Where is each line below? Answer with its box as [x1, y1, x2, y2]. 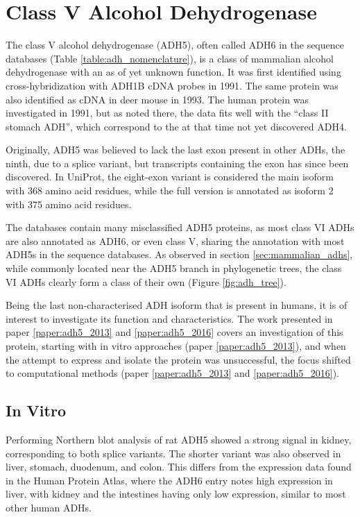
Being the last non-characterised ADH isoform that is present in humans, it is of [6, 298, 348, 312]
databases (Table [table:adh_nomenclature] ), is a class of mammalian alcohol [6, 51, 334, 65]
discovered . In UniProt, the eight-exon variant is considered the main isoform [6, 169, 334, 184]
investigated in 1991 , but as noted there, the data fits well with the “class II [6, 105, 329, 120]
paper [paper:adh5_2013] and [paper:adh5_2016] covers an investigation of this [6, 325, 343, 339]
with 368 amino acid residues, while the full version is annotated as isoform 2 [6, 183, 334, 198]
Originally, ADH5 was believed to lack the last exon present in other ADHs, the [6, 142, 345, 157]
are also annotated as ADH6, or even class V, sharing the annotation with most [6, 233, 345, 248]
